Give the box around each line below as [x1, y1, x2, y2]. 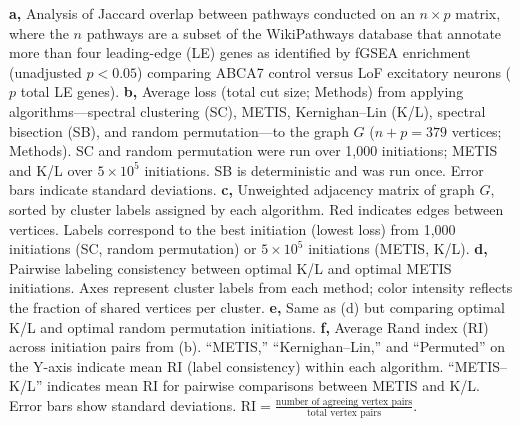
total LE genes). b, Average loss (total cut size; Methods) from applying [20, 81, 464, 102]
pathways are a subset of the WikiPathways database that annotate [86, 22, 502, 43]
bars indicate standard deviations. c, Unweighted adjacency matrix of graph [9, 179, 475, 200]
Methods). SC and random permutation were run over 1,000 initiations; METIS [9, 140, 498, 161]
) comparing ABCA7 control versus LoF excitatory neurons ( [137, 61, 512, 82]
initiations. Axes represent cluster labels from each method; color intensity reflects [9, 277, 513, 298]
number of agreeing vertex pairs [275, 396, 413, 407]
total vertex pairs [306, 408, 382, 419]
